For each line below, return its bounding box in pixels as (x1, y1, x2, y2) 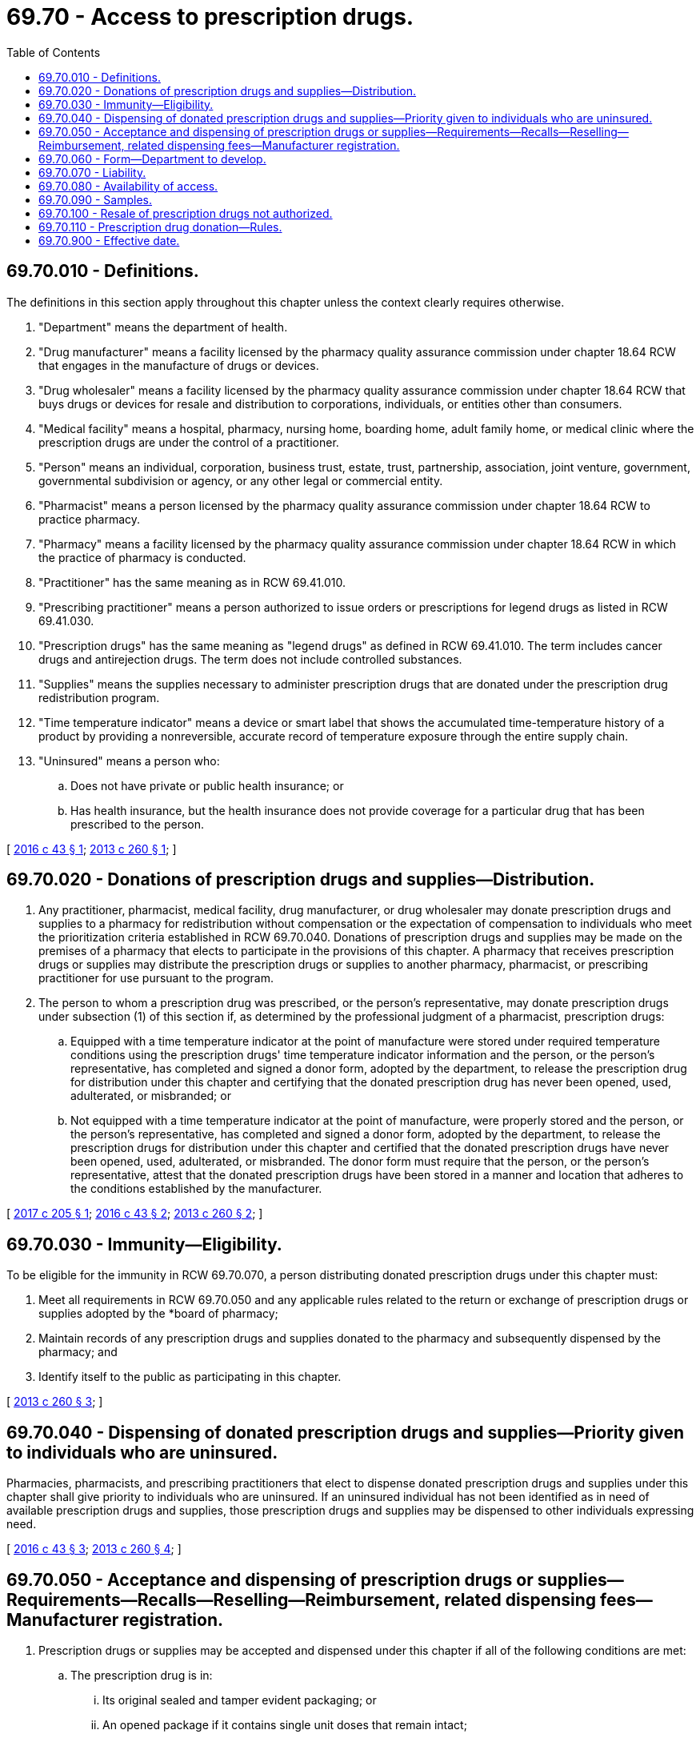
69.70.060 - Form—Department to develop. (38, 151, 266, 166)
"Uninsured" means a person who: (38, 753, 220, 768)
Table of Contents (6, 45, 101, 59)
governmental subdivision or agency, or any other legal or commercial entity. (38, 473, 443, 488)
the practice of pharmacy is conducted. (38, 550, 246, 564)
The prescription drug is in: (70, 1668, 213, 1682)
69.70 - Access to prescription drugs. (6, 3, 414, 30)
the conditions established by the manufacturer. (70, 1182, 322, 1196)
